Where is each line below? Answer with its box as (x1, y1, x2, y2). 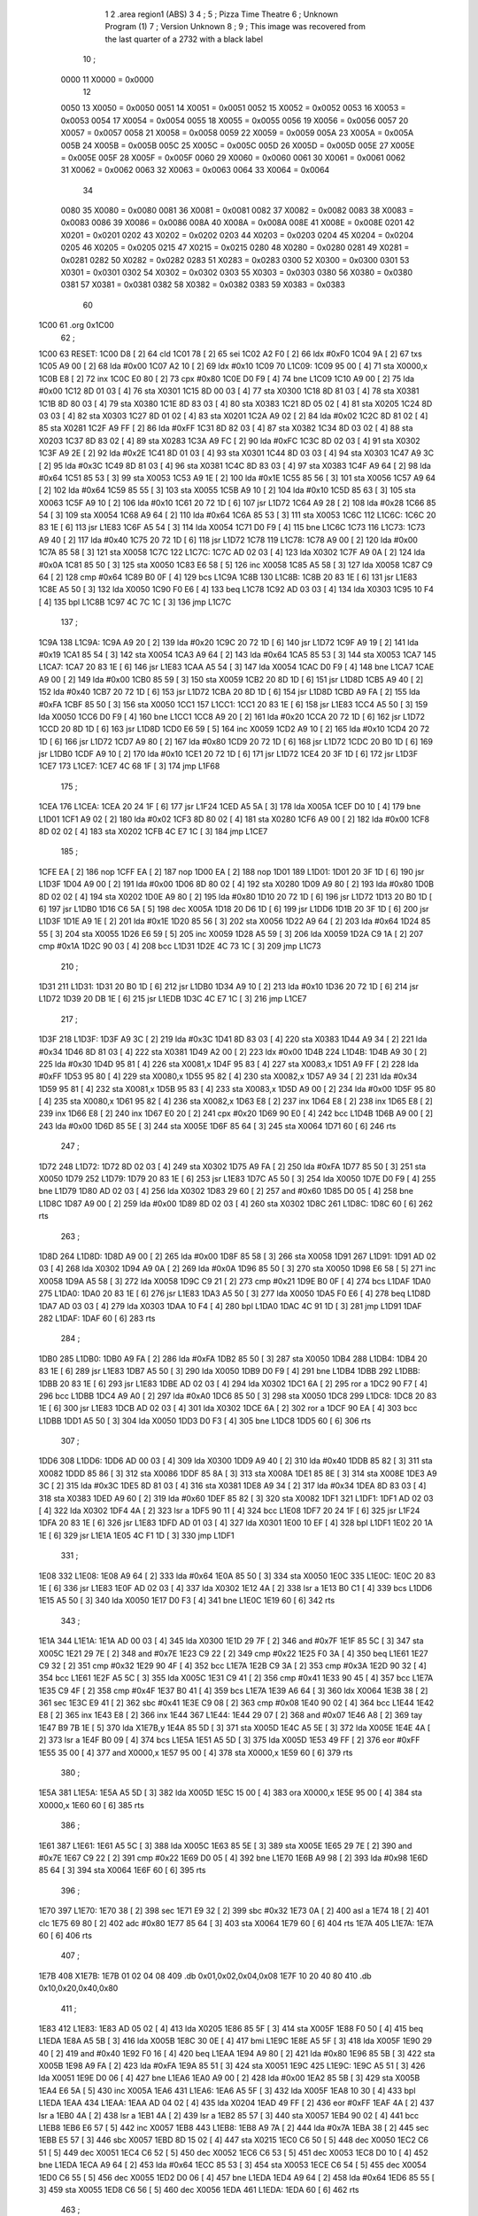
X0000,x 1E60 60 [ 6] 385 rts (38, 1799, 145, 1810)
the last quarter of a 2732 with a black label (104, 34, 264, 44)
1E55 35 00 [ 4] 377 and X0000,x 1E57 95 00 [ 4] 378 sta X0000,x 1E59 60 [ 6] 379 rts (38, 1747, 353, 1758)
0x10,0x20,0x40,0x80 (38, 1983, 119, 1994)
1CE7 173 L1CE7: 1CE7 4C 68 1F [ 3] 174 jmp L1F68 (38, 761, 220, 771)
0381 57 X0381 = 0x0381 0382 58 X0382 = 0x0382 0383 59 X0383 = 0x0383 (60, 279, 345, 290)
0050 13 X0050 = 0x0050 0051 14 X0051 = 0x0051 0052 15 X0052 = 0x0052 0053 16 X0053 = (60, 103, 406, 113)
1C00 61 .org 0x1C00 (38, 320, 114, 331)
